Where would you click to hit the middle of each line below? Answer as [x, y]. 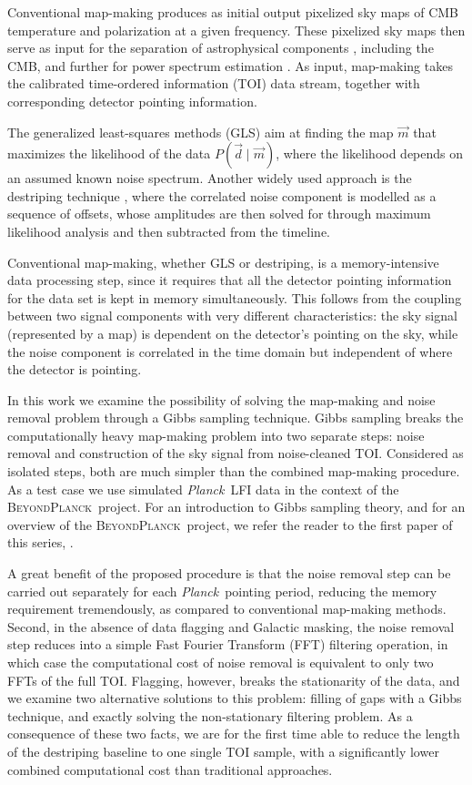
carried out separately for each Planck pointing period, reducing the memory [222, 591]
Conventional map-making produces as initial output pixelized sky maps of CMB [233, 12]
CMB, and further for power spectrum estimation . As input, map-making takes [230, 65]
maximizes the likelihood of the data [109, 153]
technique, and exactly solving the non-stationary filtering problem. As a [210, 715]
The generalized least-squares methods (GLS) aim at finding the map [201, 132]
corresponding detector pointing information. [132, 101]
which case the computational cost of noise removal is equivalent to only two [221, 662]
